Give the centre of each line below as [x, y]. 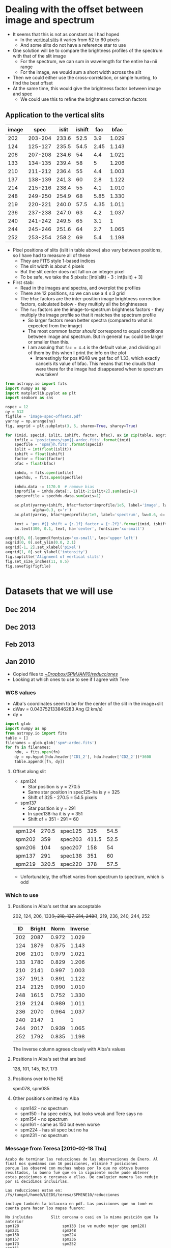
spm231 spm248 [41, 1230]
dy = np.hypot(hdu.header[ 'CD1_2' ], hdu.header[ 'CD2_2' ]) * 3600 [83, 757]
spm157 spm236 [41, 1239]
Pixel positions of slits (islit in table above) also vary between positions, [87, 250]
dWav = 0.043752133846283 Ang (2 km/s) [58, 709]
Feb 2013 [20, 644]
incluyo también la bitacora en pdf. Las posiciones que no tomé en [79, 1204]
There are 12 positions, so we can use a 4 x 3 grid [73, 293]
